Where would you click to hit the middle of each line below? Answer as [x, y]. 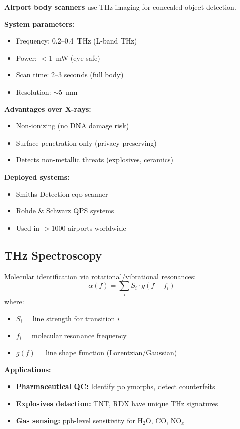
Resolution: [33, 91]
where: [14, 301]
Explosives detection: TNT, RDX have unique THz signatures [117, 403]
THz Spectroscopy [53, 255]
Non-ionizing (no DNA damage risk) [72, 126]
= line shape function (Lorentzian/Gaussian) [107, 352]
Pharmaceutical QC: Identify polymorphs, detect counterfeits [115, 386]
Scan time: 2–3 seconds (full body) [70, 75]
